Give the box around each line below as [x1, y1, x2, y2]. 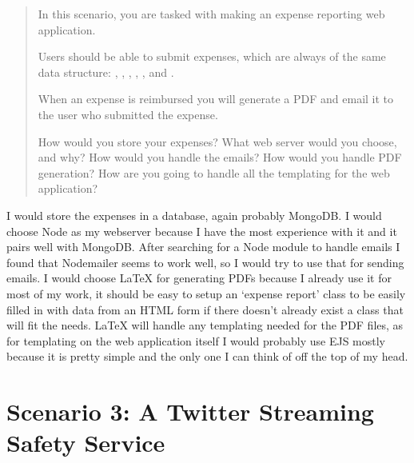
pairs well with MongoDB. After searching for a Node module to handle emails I [6, 238, 400, 255]
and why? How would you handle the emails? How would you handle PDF [38, 149, 402, 166]
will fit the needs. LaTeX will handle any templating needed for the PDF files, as [6, 317, 404, 333]
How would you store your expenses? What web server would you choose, [38, 133, 397, 150]
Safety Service [6, 426, 165, 459]
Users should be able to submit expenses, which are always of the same [38, 48, 386, 65]
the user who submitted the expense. [38, 106, 218, 122]
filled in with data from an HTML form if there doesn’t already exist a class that [6, 301, 404, 317]
